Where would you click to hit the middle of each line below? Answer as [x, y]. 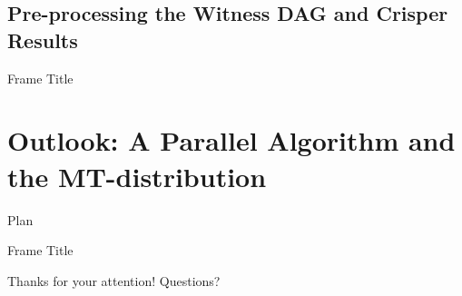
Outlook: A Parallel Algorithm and [231, 140]
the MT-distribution [137, 176]
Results [43, 39]
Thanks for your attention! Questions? [114, 280]
